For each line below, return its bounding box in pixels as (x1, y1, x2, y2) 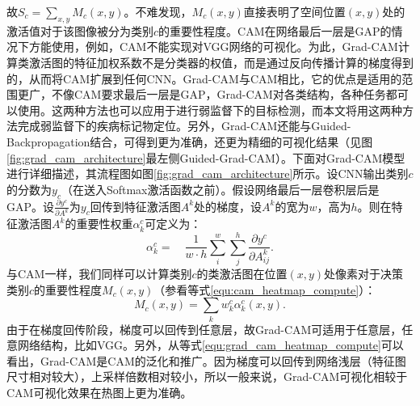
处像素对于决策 (324, 265, 404, 282)
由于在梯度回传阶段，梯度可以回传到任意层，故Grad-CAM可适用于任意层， (6, 320, 402, 337)
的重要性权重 (65, 215, 133, 232)
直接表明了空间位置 (243, 3, 346, 19)
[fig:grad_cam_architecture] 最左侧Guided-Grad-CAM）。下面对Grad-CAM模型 (6, 149, 405, 166)
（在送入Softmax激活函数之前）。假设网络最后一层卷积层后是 (61, 180, 380, 197)
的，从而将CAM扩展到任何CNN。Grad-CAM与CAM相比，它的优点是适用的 (6, 70, 402, 87)
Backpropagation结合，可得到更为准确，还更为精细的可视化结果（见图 (6, 133, 373, 150)
